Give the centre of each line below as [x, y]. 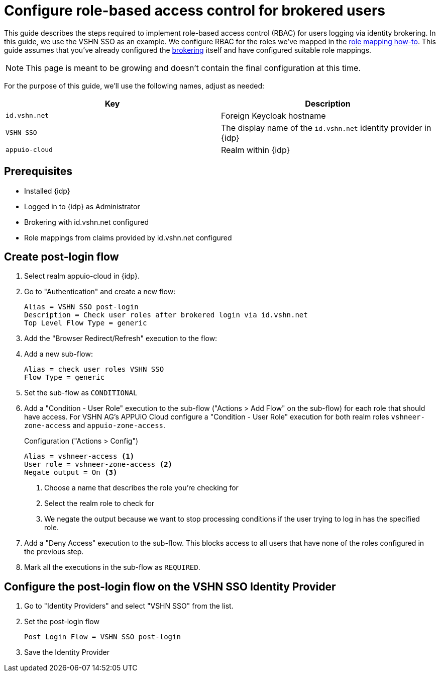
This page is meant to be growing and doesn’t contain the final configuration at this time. [193, 68]
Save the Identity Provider [67, 652]
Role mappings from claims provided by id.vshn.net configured [128, 237]
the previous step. [54, 552]
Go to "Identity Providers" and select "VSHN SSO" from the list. [129, 606]
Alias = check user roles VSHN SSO [94, 369]
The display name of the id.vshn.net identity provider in [326, 128]
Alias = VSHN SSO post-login [81, 307]
